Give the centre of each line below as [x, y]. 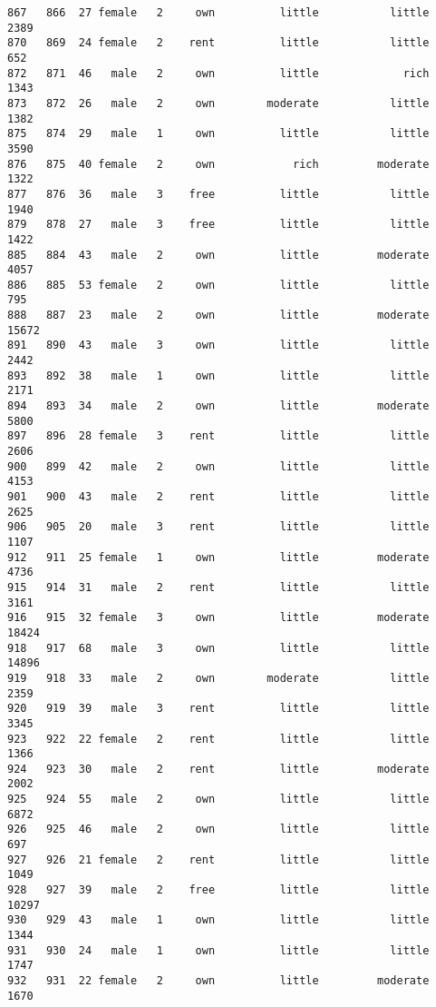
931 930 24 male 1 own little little [218, 950]
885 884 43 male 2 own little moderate [218, 255]
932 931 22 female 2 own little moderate [218, 981]
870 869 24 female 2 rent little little [218, 43]
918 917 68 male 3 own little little [218, 648]
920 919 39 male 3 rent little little [218, 709]
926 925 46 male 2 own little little [218, 829]
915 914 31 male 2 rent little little [218, 587]
